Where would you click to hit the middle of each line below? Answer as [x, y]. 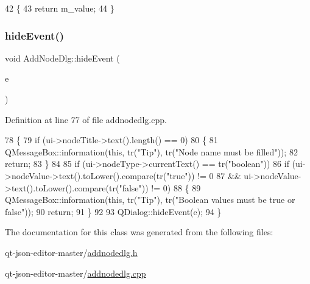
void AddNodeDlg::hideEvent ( [62, 58]
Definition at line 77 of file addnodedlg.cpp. [86, 119]
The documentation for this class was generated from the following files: [139, 232]
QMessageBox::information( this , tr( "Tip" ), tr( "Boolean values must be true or [150, 200]
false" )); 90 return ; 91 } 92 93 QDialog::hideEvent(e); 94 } [113, 211]
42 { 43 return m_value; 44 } [60, 8]
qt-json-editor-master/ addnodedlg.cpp [76, 273]
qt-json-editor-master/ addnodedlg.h [71, 252]
